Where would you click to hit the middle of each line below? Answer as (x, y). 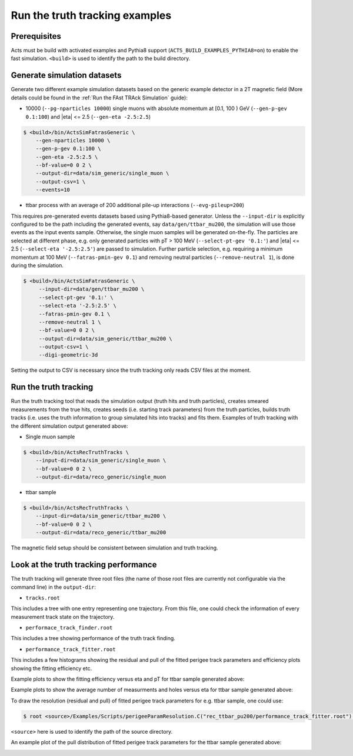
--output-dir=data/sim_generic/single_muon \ (102, 173)
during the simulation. (37, 265)
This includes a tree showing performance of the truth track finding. (93, 638)
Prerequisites (36, 36)
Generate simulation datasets (66, 76)
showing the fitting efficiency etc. (51, 668)
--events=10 (53, 190)
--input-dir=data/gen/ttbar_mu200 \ (91, 289)
